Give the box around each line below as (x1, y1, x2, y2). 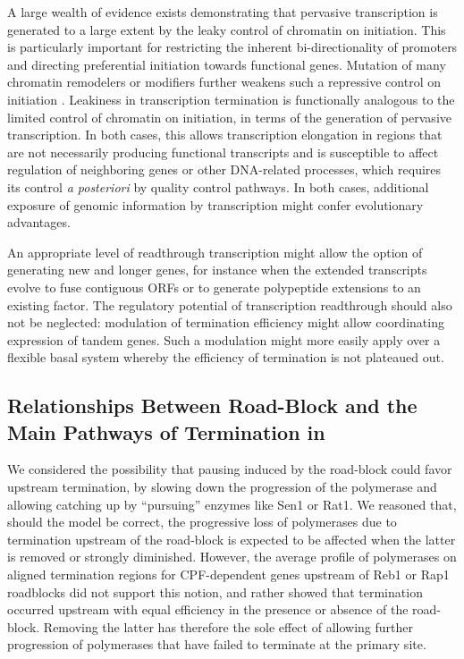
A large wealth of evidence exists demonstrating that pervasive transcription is (7, 3, 438, 21)
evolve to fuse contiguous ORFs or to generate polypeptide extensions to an (7, 277, 421, 296)
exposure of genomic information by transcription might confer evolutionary (7, 195, 424, 214)
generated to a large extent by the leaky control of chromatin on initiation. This (7, 20, 446, 38)
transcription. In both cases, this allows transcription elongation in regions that (7, 125, 443, 144)
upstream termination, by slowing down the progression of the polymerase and (7, 477, 437, 496)
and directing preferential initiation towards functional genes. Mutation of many (7, 55, 446, 73)
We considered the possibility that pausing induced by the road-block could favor (7, 460, 452, 478)
